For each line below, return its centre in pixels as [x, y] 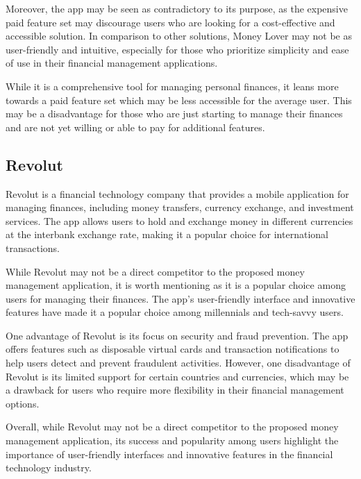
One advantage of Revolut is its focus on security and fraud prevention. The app [177, 335]
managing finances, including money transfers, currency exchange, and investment [180, 207]
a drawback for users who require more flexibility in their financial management [175, 390]
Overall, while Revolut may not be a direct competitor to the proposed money [172, 427]
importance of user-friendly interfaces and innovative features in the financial [169, 454]
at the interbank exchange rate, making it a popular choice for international [167, 234]
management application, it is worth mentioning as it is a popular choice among [176, 285]
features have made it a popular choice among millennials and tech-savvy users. [175, 312]
